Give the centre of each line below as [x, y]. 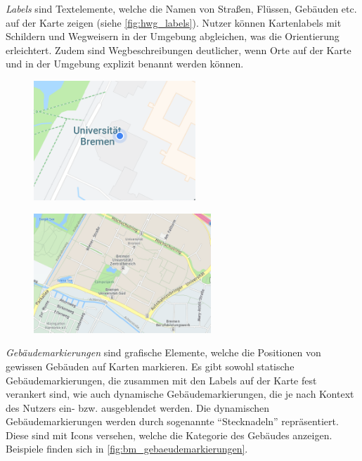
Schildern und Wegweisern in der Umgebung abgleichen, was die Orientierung [173, 36]
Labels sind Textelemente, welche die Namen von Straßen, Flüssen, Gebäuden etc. [181, 8]
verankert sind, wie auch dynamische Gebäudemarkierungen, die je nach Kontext [180, 394]
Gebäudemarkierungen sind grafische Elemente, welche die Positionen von [163, 352]
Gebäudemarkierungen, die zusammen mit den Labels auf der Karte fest [161, 380]
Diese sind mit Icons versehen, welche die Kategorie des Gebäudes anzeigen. [169, 435]
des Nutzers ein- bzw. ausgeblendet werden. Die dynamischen [138, 407]
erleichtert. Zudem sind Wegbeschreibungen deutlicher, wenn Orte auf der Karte [179, 50]
